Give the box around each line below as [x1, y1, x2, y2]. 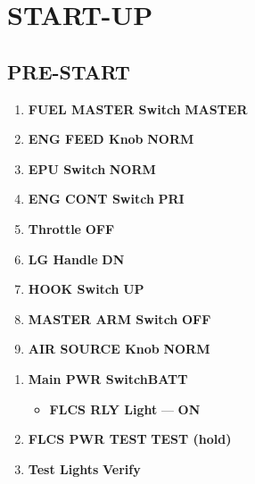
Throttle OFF [28, 219, 115, 238]
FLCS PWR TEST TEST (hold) [28, 430, 232, 448]
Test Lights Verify [28, 459, 141, 478]
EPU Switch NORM [28, 159, 156, 178]
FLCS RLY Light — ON [49, 399, 201, 418]
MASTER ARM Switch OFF [28, 309, 211, 328]
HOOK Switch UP [28, 280, 144, 298]
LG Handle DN [28, 249, 125, 268]
